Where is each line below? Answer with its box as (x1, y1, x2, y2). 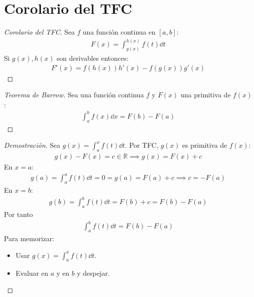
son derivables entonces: (56, 53, 129, 63)
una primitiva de (181, 89, 231, 100)
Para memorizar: (4, 233, 54, 243)
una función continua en (82, 27, 156, 37)
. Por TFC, (125, 140, 159, 150)
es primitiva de (182, 140, 227, 150)
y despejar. (76, 268, 110, 278)
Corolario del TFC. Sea (4, 27, 75, 37)
